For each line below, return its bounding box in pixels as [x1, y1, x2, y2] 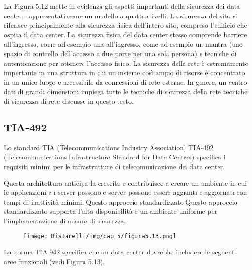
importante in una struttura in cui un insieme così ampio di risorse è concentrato [4, 67, 245, 78]
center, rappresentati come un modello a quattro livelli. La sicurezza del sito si [4, 10, 237, 20]
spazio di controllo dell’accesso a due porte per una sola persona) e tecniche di [4, 48, 237, 58]
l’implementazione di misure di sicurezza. [4, 215, 126, 225]
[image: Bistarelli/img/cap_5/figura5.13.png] [23, 233, 176, 240]
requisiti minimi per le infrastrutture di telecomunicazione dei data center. [4, 161, 225, 171]
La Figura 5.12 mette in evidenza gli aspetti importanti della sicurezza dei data [4, 1, 240, 11]
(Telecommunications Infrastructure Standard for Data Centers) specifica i [4, 152, 226, 162]
